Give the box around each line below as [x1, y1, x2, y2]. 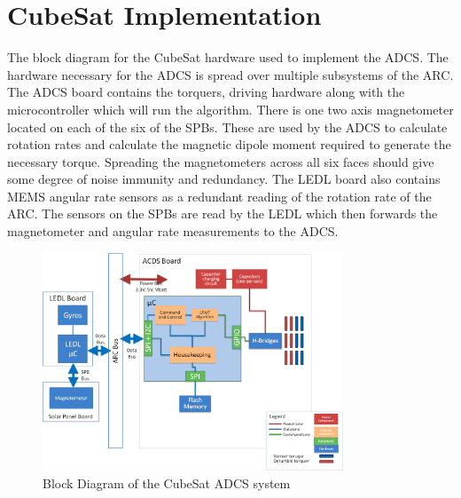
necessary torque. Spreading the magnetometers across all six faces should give [7, 152, 434, 170]
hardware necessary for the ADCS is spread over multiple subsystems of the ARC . [7, 65, 454, 83]
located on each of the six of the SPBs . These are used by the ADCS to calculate [7, 117, 448, 136]
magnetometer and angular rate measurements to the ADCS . [7, 222, 339, 241]
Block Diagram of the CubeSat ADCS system [43, 473, 291, 492]
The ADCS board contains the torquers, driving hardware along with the [7, 83, 405, 101]
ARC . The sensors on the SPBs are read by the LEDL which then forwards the [7, 204, 438, 223]
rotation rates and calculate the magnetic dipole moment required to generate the [7, 135, 451, 154]
